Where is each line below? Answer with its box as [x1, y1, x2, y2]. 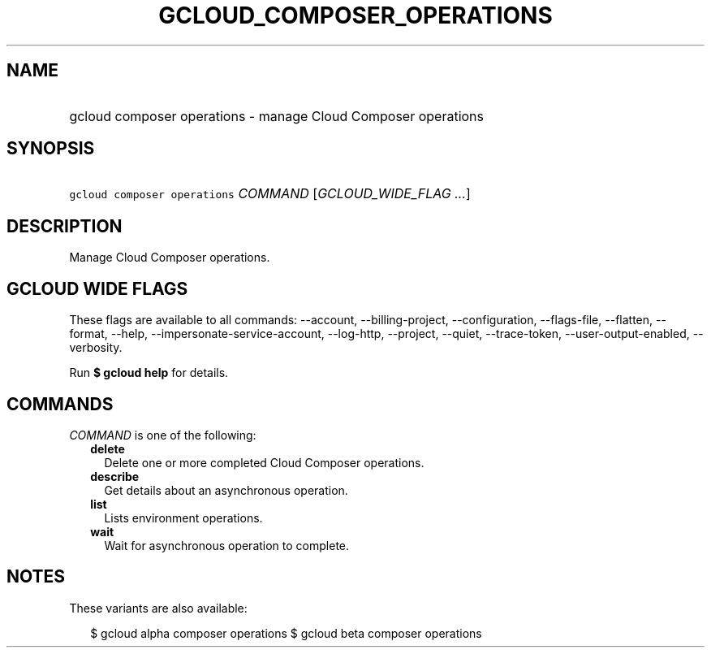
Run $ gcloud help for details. [69, 366, 229, 380]
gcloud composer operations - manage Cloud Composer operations [69, 107, 484, 124]
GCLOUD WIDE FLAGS [6, 278, 188, 299]
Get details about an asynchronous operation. [104, 483, 348, 497]
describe [90, 469, 140, 483]
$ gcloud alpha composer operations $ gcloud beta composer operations [90, 626, 482, 640]
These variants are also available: [69, 600, 248, 615]
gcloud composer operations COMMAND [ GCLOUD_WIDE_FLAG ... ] [69, 185, 471, 202]
